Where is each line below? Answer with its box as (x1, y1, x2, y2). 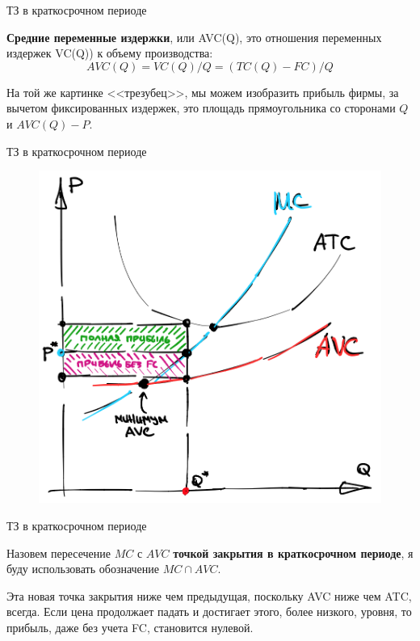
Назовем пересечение (6, 544, 111, 561)
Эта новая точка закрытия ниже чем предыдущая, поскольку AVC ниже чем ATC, (6, 587, 412, 604)
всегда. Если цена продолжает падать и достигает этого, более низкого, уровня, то (6, 603, 412, 620)
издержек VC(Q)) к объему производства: (6, 44, 213, 61)
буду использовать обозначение (6, 560, 160, 577)
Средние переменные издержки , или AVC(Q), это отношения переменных (6, 28, 382, 45)
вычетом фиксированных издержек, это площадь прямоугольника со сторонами (6, 99, 396, 116)
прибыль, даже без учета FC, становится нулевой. (6, 618, 254, 635)
